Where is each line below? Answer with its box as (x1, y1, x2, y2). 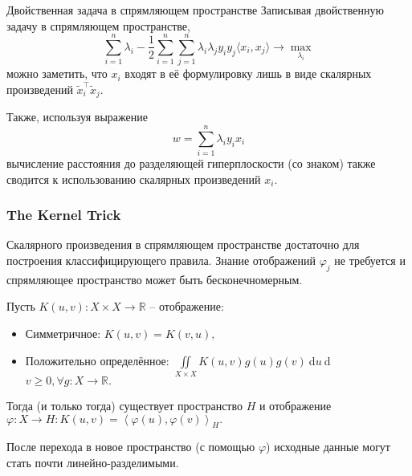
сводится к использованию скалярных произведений (6, 170, 261, 187)
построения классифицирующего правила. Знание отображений (6, 252, 316, 269)
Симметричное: (25, 325, 101, 342)
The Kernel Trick (6, 205, 121, 225)
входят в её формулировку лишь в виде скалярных (124, 65, 372, 82)
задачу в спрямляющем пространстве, (6, 17, 190, 34)
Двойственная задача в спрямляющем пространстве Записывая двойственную (6, 2, 384, 18)
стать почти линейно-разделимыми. (6, 454, 179, 470)
